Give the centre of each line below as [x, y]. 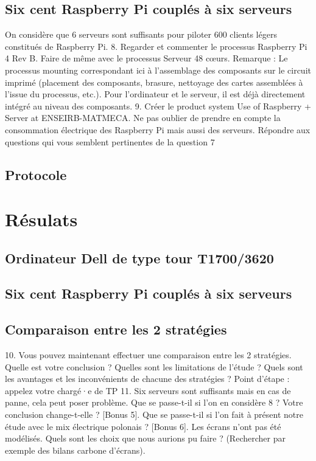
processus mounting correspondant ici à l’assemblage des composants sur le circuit [158, 70]
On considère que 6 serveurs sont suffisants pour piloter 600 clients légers [141, 34]
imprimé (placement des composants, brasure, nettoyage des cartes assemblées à [154, 82]
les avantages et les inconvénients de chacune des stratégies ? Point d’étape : [147, 379]
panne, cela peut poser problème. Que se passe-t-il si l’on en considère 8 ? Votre [154, 402]
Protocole [36, 174]
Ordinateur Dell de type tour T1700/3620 [139, 258]
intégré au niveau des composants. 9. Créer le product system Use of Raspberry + [158, 106]
